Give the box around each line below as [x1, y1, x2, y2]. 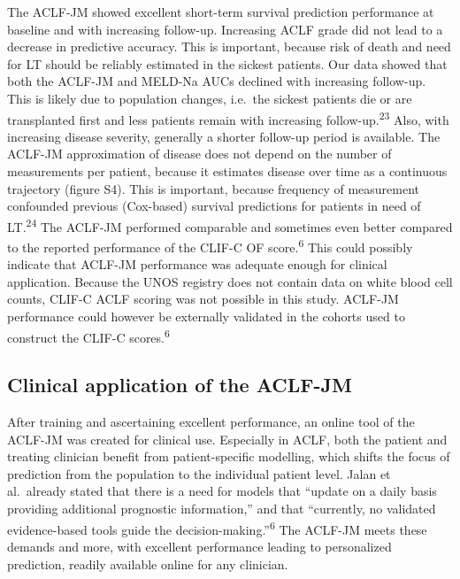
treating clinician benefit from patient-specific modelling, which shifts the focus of [7, 447, 450, 466]
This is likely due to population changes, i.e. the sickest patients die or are [7, 89, 412, 107]
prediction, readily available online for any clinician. [7, 554, 288, 573]
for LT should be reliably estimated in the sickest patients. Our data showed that [7, 54, 448, 73]
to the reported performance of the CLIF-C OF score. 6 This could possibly [7, 235, 413, 256]
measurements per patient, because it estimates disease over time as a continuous [7, 162, 448, 180]
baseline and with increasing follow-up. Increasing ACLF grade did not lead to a [7, 19, 443, 38]
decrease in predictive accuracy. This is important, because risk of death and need [7, 37, 451, 56]
